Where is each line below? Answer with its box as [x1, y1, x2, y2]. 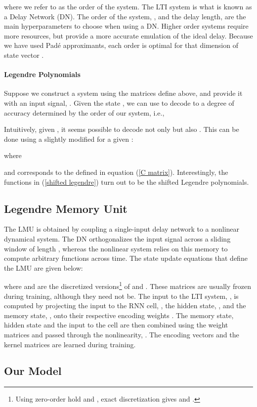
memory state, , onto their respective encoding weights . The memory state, [4, 310, 234, 320]
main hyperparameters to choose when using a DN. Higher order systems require [4, 21, 249, 31]
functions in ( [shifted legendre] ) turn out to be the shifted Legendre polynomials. [4, 176, 249, 187]
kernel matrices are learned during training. [4, 339, 136, 349]
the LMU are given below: [4, 262, 83, 273]
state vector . [4, 49, 44, 60]
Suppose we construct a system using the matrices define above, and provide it [4, 88, 243, 98]
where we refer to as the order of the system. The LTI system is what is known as [4, 1, 252, 11]
